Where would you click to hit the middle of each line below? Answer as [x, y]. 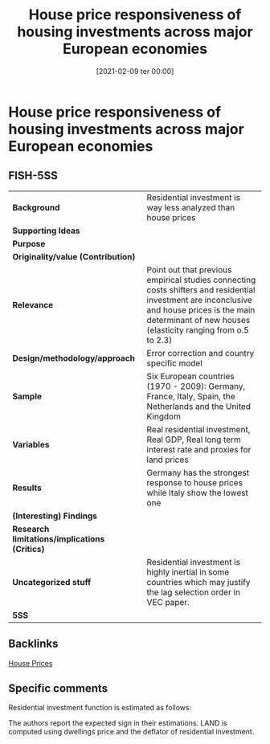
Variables [31, 444]
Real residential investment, [198, 429]
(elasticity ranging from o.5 [198, 329]
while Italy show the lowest [198, 493]
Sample [27, 396]
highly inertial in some [188, 572]
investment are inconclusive [200, 300]
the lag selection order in [194, 592]
